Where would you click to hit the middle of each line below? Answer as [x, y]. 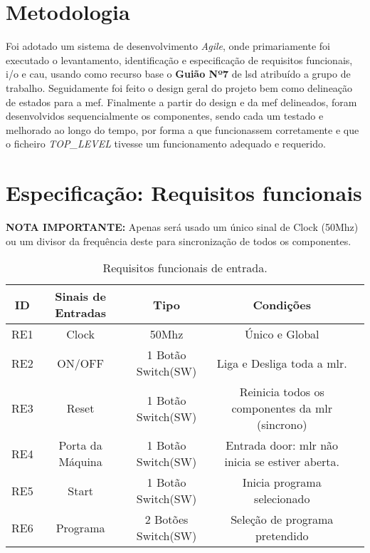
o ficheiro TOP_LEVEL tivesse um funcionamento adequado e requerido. [166, 144]
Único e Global [282, 334]
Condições [282, 304]
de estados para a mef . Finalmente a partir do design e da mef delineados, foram [181, 102]
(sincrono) [282, 425]
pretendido [282, 536]
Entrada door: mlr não [282, 445]
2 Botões [166, 520]
